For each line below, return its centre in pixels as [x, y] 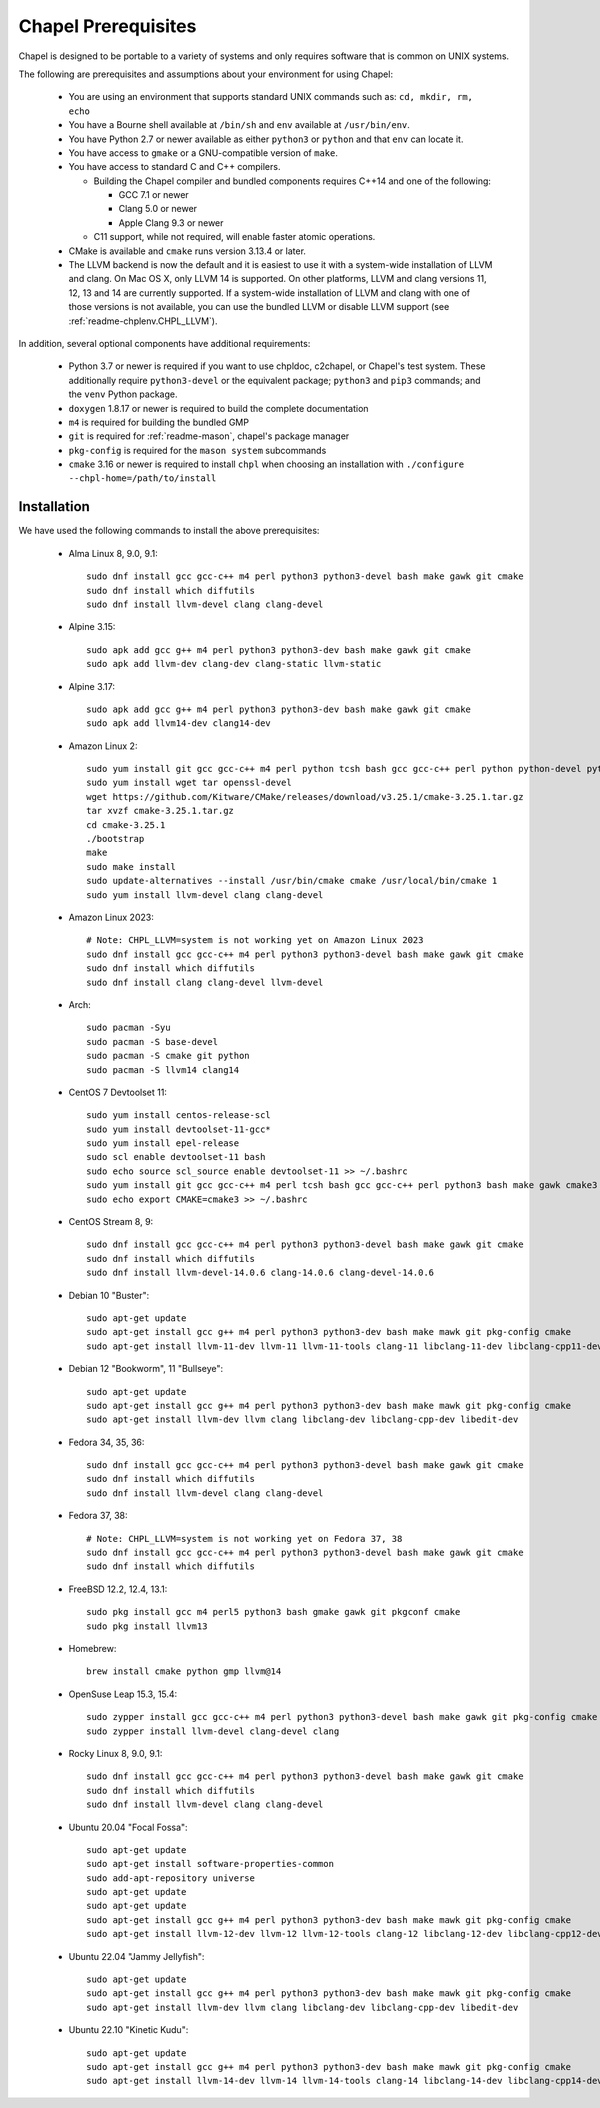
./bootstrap [115, 839]
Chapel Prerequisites [107, 26]
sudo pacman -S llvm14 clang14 [163, 1069]
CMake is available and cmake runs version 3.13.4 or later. [187, 251]
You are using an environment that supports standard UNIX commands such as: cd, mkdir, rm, [271, 97]
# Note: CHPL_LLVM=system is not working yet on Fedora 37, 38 [244, 1538]
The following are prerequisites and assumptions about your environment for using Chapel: [206, 74]
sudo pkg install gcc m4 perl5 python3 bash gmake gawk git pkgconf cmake [273, 1612]
